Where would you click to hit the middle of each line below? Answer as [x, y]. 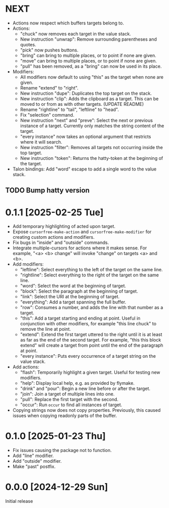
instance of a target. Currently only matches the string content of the [92, 126]
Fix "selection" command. [47, 115]
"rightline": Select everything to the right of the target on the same [89, 275]
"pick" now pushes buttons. [49, 50]
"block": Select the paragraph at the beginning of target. [79, 291]
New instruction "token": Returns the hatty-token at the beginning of [92, 158]
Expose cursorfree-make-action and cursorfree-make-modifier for [82, 232]
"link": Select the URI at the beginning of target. [70, 297]
